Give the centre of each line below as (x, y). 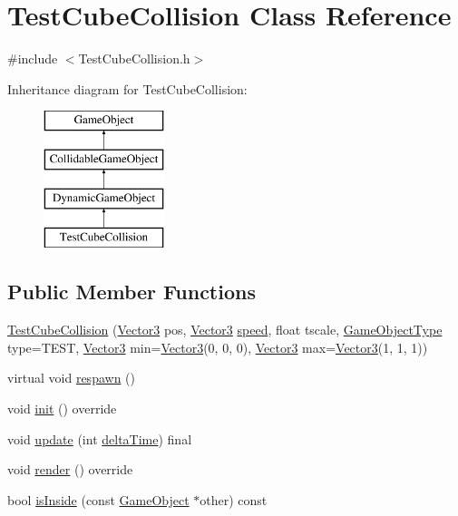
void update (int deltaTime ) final (100, 438)
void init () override (62, 409)
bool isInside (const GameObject (98, 499)
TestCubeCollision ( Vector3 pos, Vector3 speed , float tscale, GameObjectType (225, 330)
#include (33, 58)
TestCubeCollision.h (134, 58)
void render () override (70, 469)
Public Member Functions (132, 292)
